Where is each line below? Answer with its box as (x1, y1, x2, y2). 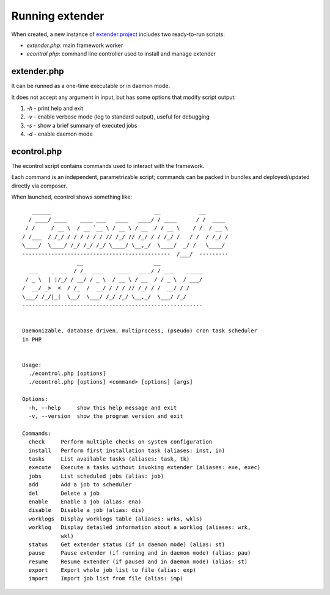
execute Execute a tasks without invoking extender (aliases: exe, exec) (28, 464, 261, 471)
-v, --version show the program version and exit (28, 413, 183, 420)
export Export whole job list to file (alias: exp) (28, 567, 197, 574)
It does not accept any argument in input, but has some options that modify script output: (11, 93, 237, 101)
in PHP (22, 336, 42, 343)
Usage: (22, 361, 42, 368)
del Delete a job (28, 489, 100, 497)
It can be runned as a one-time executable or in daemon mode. (11, 82, 170, 90)
